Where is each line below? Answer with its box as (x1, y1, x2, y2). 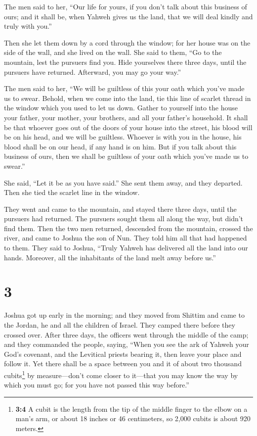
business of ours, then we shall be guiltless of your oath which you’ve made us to (4, 151, 249, 161)
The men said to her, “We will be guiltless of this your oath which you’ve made (4, 83, 245, 94)
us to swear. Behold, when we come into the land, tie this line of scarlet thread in (4, 93, 251, 103)
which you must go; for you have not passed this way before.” (4, 380, 189, 390)
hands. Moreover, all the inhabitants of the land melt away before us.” (4, 252, 216, 262)
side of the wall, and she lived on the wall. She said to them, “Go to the (4, 47, 222, 57)
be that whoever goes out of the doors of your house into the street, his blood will (4, 122, 253, 132)
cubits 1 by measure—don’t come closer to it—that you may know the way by (4, 368, 238, 380)
